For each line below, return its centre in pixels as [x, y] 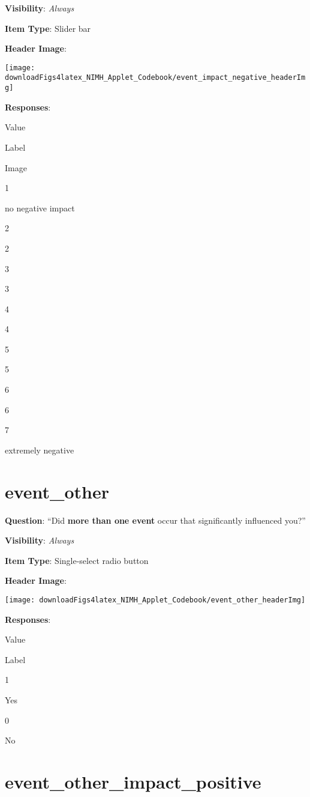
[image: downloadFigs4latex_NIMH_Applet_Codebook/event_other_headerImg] [155, 600]
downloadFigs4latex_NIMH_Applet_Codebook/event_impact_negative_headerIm [155, 78]
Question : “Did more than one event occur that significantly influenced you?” [155, 520]
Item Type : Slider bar [48, 28]
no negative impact [40, 208]
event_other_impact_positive [133, 781]
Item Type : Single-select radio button [77, 560]
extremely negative [40, 450]
